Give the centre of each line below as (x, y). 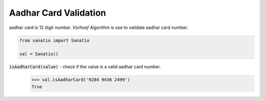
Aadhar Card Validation (58, 13)
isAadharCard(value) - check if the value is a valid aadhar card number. (85, 67)
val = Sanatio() (39, 54)
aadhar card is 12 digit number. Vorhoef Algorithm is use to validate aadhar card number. (99, 27)
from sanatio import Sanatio (54, 40)
